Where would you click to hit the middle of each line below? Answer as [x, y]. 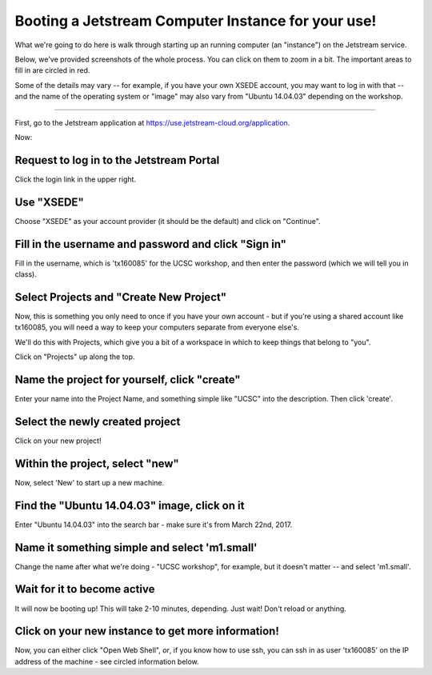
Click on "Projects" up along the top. [75, 357]
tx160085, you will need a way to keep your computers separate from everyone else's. [157, 327]
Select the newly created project [98, 421]
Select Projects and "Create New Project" [121, 297]
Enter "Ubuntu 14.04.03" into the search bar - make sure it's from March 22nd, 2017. [154, 525]
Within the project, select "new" [97, 463]
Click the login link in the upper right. [75, 179]
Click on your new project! [58, 441]
